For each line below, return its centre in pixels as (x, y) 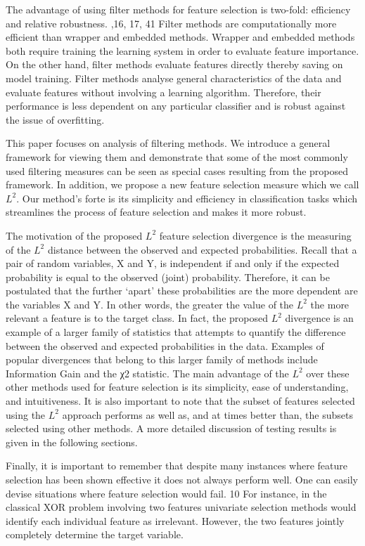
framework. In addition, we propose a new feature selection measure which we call (182, 184)
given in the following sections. (72, 442)
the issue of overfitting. (55, 119)
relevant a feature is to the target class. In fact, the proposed (137, 318)
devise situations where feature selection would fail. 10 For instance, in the (166, 493)
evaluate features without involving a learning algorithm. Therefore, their (164, 92)
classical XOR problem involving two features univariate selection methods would (181, 507)
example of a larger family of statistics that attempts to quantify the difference (176, 332)
